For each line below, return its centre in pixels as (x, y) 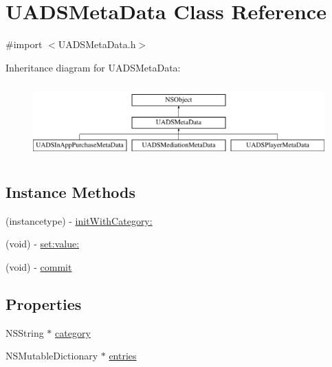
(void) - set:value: (43, 244)
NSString (25, 332)
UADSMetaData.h (97, 44)
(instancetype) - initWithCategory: (79, 220)
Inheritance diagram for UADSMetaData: (93, 67)
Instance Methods (70, 191)
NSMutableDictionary (52, 356)
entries (123, 356)
